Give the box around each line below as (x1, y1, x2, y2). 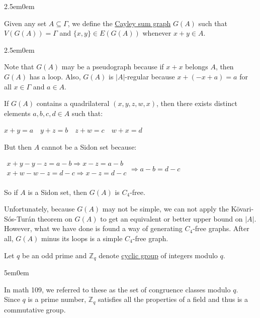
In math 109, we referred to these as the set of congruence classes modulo (4, 284, 231, 294)
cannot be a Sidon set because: (41, 141, 137, 152)
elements (4, 108, 31, 118)
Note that (4, 61, 34, 72)
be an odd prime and (22, 250, 87, 260)
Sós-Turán (4, 213, 35, 224)
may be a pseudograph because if (61, 61, 164, 72)
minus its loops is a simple (41, 233, 123, 243)
